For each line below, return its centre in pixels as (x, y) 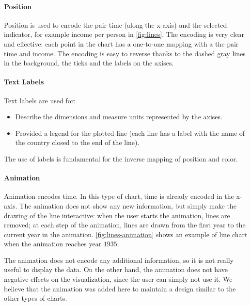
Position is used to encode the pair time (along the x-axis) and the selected (116, 24)
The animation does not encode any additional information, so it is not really (119, 260)
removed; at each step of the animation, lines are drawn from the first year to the (125, 225)
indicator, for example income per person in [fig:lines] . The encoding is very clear (124, 34)
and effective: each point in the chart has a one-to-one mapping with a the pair (121, 43)
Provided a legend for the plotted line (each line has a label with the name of (130, 133)
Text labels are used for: (40, 100)
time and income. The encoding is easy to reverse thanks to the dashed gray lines (125, 53)
